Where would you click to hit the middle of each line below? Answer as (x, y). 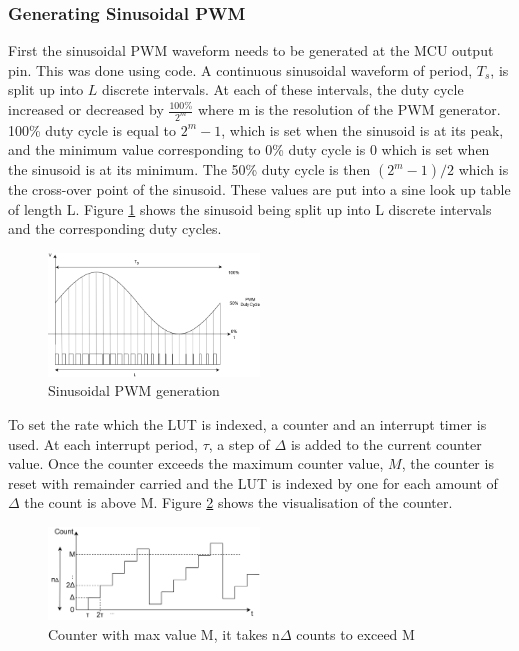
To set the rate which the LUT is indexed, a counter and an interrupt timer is (247, 423)
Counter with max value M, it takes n (164, 633)
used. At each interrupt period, (103, 443)
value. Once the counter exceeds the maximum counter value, (196, 463)
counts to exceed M (355, 633)
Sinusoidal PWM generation (134, 390)
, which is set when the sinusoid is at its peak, (362, 129)
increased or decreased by (86, 109)
